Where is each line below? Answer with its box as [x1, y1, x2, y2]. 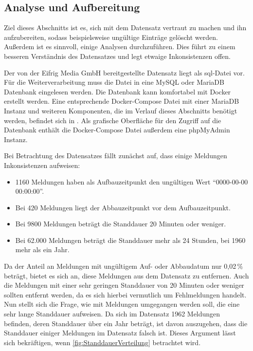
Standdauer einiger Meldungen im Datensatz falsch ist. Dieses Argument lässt [4, 328, 236, 338]
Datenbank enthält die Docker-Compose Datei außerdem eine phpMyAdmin [4, 125, 230, 135]
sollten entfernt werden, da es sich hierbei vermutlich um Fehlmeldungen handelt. [4, 289, 247, 299]
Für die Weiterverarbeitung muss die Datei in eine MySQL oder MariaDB [4, 77, 224, 87]
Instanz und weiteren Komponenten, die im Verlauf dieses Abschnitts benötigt [4, 105, 237, 115]
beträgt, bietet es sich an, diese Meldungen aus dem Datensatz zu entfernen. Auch [4, 270, 249, 280]
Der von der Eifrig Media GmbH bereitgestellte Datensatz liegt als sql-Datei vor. [4, 67, 245, 77]
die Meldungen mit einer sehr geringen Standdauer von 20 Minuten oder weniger [4, 280, 244, 290]
